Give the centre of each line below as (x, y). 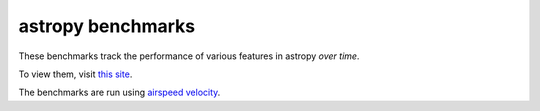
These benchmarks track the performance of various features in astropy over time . (189, 56)
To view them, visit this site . (75, 74)
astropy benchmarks (106, 26)
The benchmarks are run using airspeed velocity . (119, 92)
